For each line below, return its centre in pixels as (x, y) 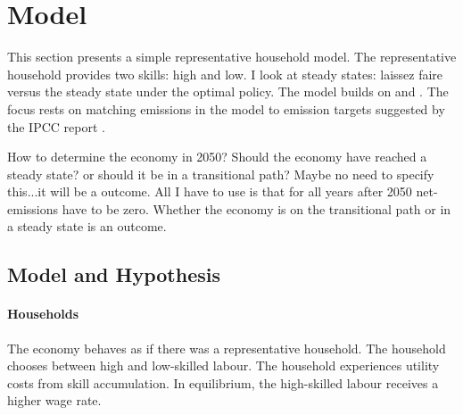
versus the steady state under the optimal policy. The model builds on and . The (228, 91)
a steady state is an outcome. (87, 226)
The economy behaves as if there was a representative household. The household (227, 348)
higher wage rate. (54, 400)
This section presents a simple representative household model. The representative (232, 57)
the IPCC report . (56, 126)
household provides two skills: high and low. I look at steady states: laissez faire (225, 74)
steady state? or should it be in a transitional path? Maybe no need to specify (221, 174)
